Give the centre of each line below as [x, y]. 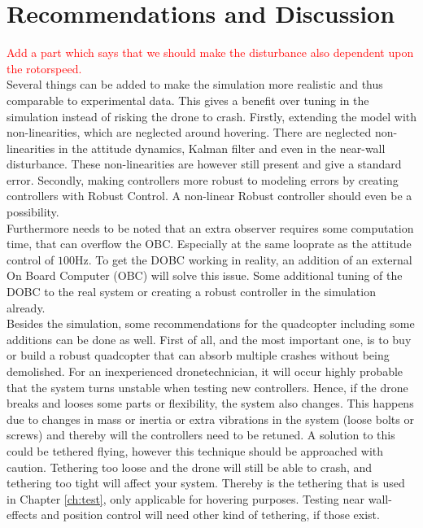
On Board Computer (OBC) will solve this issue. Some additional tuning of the [205, 275]
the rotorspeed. [44, 68]
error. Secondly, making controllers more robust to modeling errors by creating [203, 179]
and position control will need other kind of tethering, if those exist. [210, 515]
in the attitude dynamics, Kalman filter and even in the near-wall [222, 148]
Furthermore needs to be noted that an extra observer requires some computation [210, 227]
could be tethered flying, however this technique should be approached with [195, 450]
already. [26, 307]
